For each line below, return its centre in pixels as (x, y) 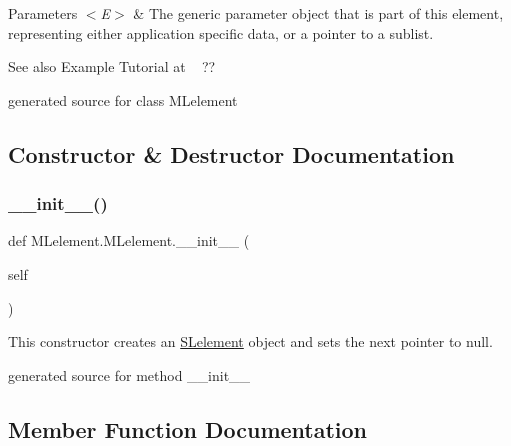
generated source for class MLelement (123, 99)
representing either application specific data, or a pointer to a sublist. (221, 32)
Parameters (43, 13)
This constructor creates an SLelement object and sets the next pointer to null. (250, 341)
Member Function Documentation (188, 428)
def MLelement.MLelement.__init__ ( (129, 240)
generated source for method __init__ (129, 374)
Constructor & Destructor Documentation (231, 153)
